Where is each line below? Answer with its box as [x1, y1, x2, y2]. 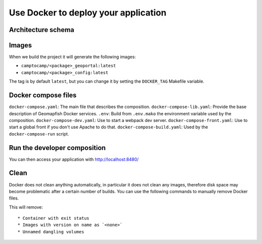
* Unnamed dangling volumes [17, 229, 84, 234]
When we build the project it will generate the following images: [9, 54, 136, 60]
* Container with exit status [17, 215, 90, 221]
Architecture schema [9, 26, 75, 34]
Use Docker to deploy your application [9, 7, 167, 18]
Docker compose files [9, 91, 77, 99]
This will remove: [9, 204, 43, 210]
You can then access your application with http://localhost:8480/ [9, 156, 139, 162]
